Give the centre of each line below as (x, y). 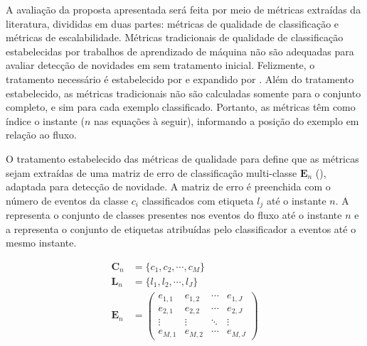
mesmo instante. (41, 243)
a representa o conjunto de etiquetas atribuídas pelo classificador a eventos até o (181, 228)
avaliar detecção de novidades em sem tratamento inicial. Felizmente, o (160, 65)
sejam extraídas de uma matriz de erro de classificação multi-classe (151, 172)
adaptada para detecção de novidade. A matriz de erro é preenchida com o (168, 186)
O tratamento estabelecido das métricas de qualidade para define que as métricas (182, 158)
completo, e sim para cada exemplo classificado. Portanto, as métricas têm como (181, 107)
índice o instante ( (45, 120)
